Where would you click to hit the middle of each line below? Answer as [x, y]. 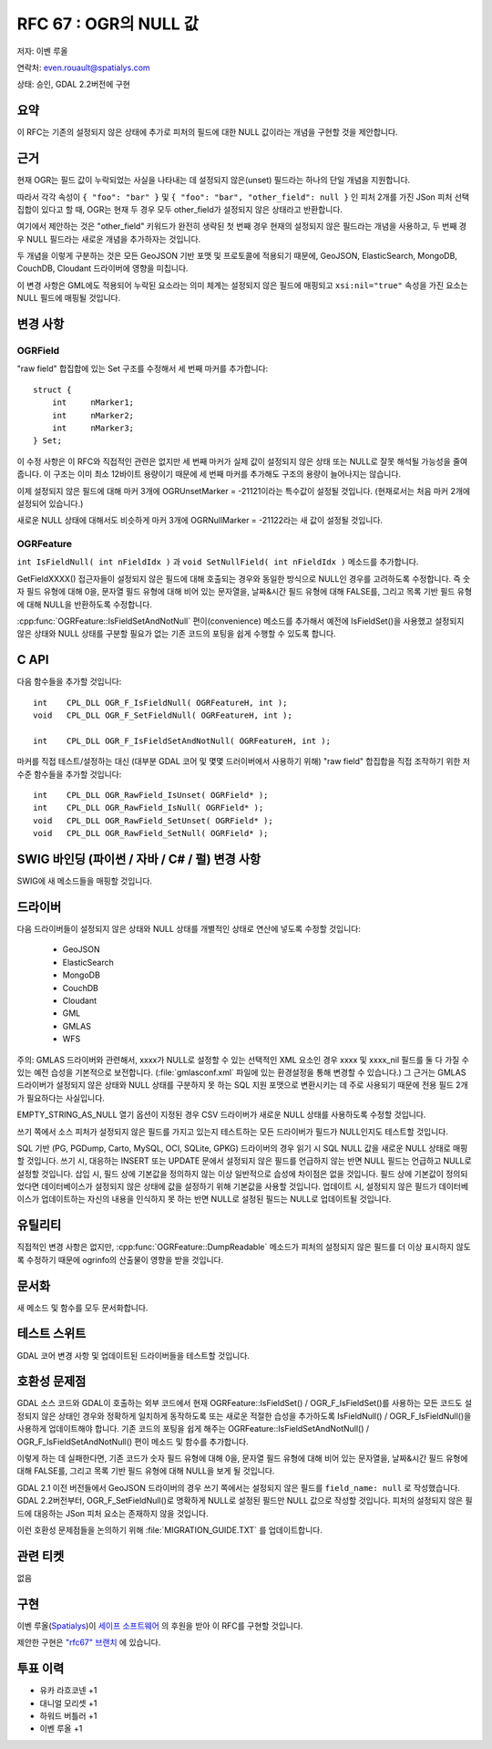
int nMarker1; [93, 403]
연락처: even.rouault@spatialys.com [83, 67]
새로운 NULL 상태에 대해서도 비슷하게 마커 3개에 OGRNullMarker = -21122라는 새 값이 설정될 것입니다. [200, 521]
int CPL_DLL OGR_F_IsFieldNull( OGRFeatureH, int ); [160, 703]
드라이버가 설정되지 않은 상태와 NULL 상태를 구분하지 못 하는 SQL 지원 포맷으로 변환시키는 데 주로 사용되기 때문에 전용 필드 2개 [242, 1085]
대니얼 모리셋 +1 [68, 1703]
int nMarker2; [93, 415]
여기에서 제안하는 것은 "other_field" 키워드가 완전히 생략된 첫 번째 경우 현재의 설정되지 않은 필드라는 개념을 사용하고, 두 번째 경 [241, 226]
